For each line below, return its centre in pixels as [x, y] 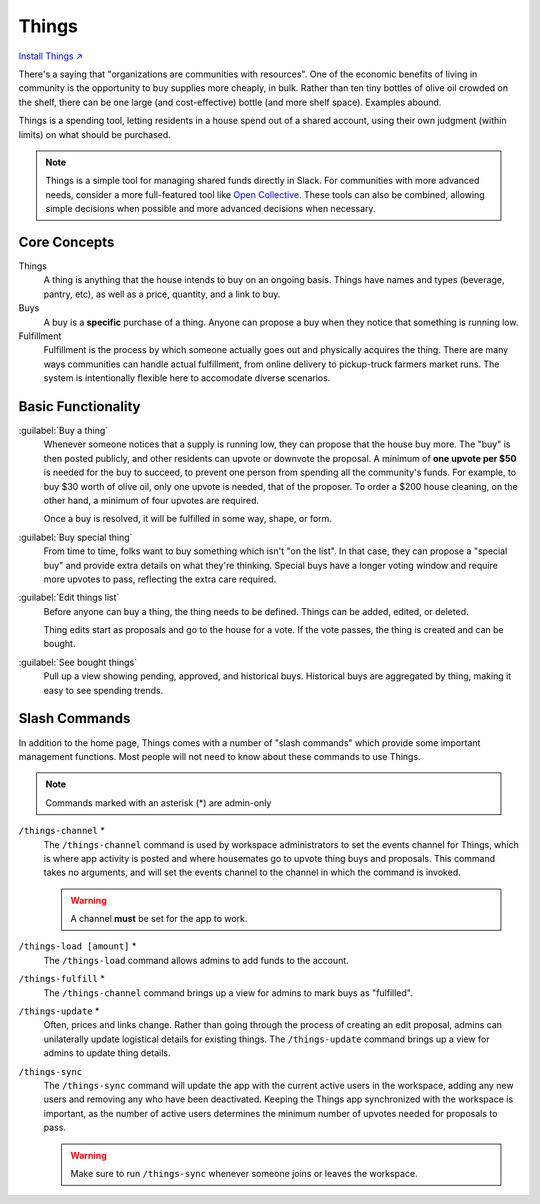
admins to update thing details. [107, 1053]
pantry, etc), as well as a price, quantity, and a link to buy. [162, 294]
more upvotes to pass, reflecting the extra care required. [160, 579]
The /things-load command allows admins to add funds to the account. [196, 960]
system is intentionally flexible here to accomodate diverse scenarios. [187, 378]
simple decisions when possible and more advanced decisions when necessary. [210, 209]
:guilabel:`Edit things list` [69, 597]
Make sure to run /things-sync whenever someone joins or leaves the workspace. [244, 1173]
